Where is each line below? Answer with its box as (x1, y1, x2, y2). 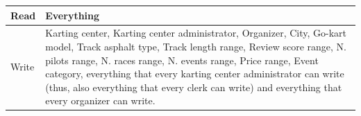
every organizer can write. (45, 93, 156, 108)
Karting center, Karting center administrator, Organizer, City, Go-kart (45, 26, 347, 40)
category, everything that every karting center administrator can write (45, 66, 344, 81)
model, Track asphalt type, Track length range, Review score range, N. (45, 39, 346, 53)
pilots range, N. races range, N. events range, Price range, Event (45, 52, 319, 67)
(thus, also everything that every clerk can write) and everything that (45, 79, 342, 94)
